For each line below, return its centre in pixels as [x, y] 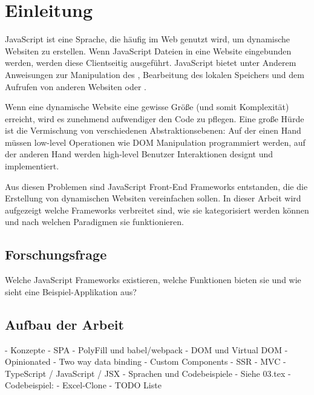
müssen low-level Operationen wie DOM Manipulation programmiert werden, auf [155, 142]
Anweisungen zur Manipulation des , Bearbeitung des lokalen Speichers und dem [155, 74]
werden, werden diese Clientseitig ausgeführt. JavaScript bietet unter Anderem [151, 63]
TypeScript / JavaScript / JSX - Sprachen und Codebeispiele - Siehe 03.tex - [148, 373]
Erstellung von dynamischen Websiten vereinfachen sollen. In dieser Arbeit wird [153, 198]
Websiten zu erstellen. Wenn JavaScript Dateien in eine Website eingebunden [148, 51]
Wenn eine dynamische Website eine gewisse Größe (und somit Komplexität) [147, 107]
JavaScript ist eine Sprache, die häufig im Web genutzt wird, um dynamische [148, 39]
